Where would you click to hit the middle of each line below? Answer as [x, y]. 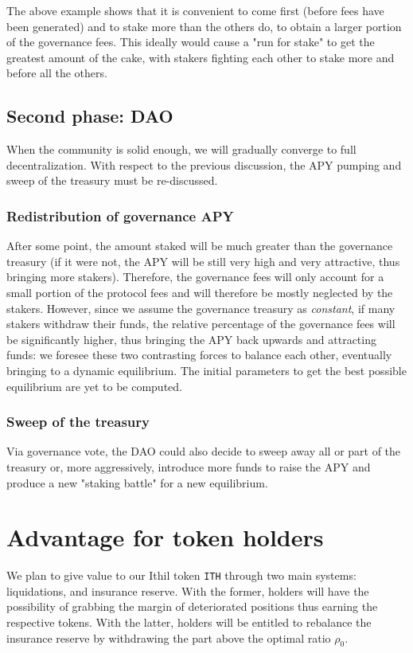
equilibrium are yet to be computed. [94, 386]
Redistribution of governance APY [120, 215]
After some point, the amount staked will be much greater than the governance [200, 246]
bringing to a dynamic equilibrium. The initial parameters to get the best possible [206, 370]
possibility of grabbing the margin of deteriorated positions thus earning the [192, 606]
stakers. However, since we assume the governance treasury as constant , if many [201, 308]
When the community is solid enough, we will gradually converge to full [181, 149]
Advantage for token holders [165, 537]
